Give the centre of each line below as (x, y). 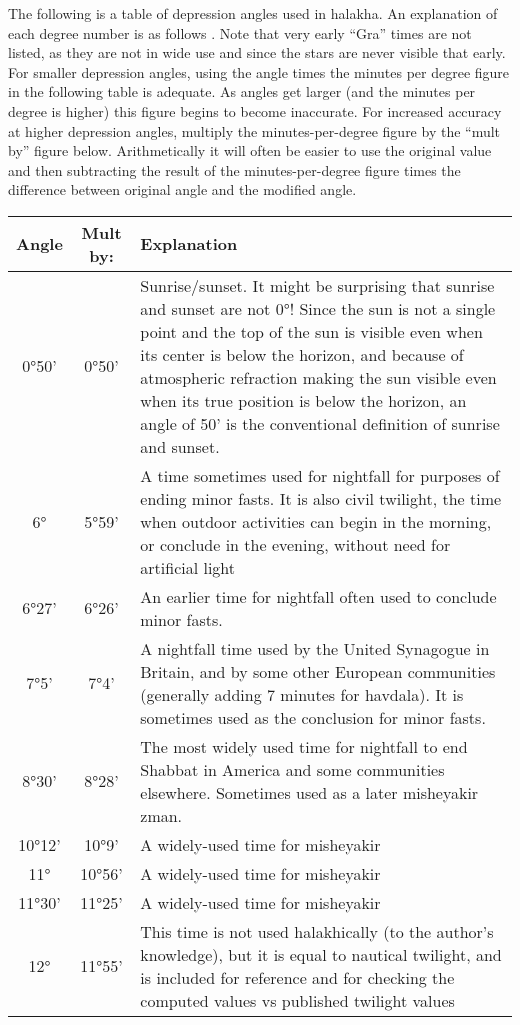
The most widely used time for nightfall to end (304, 746)
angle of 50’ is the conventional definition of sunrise (320, 423)
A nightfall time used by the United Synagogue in (315, 648)
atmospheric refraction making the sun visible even (318, 377)
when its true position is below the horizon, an (303, 400)
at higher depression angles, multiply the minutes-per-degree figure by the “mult (254, 130)
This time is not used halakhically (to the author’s (317, 931)
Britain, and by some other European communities (318, 671)
